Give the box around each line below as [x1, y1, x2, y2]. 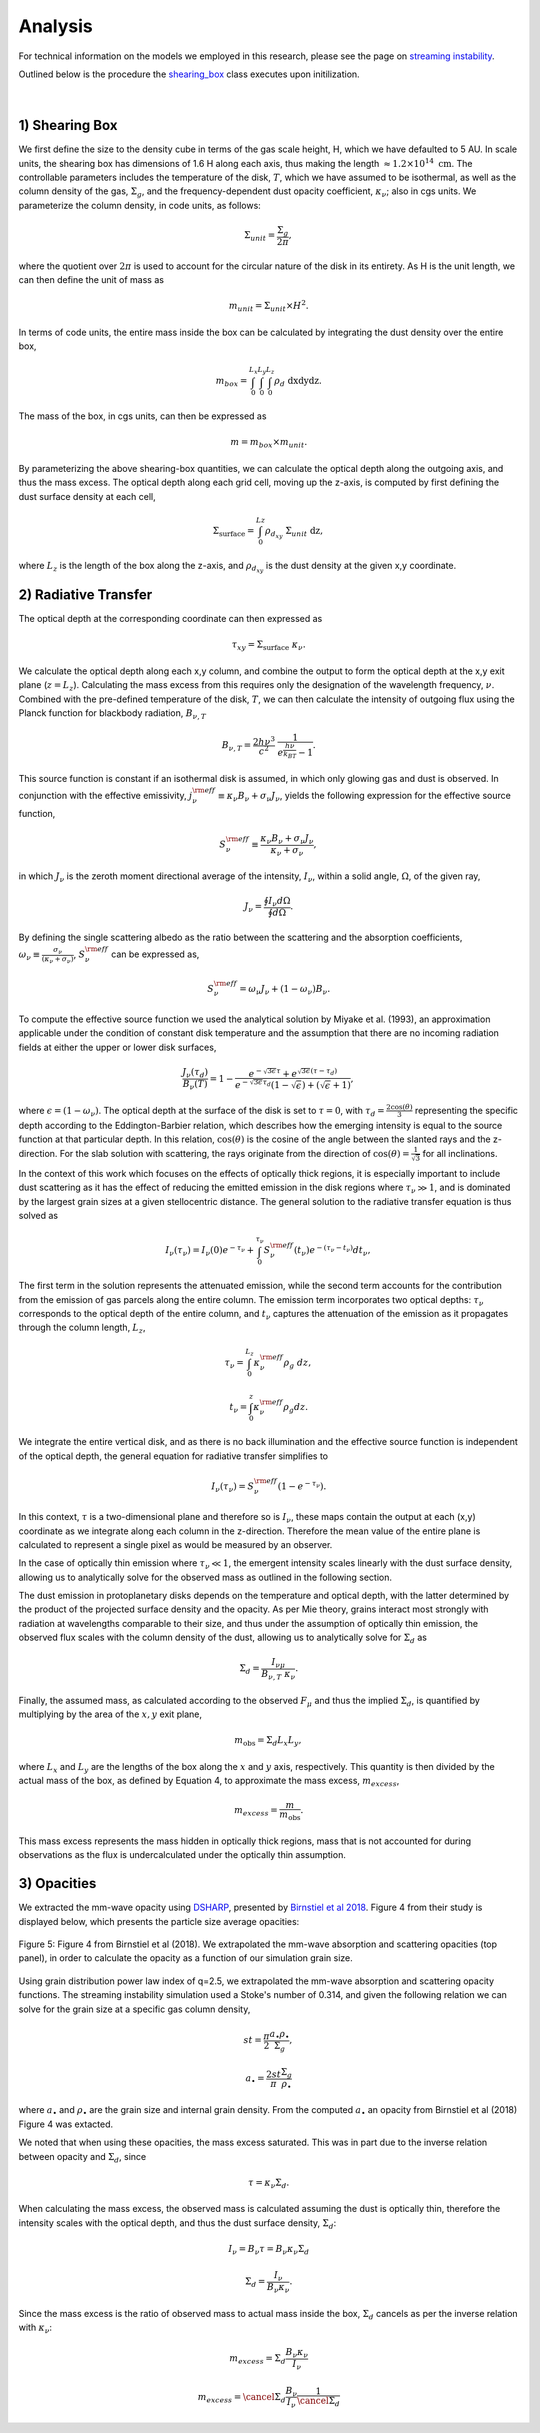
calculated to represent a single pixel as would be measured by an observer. [18, 1538, 333, 1550]
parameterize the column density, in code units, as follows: [18, 199, 262, 211]
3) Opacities [18, 1875, 97, 1892]
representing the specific [414, 1104, 519, 1116]
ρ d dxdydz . [274, 375, 322, 389]
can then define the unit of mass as [18, 273, 165, 285]
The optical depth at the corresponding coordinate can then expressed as [18, 613, 323, 625]
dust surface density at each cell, [18, 490, 157, 502]
